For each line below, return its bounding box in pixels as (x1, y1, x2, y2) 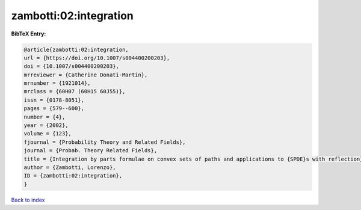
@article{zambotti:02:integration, (23, 46, 129, 53)
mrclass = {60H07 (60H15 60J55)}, (23, 88, 126, 95)
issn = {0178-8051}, (23, 96, 84, 103)
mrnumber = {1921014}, (23, 80, 91, 87)
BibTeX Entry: (11, 30, 46, 37)
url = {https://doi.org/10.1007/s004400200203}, (23, 54, 170, 61)
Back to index (11, 196, 45, 203)
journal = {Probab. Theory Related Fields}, (23, 147, 158, 154)
